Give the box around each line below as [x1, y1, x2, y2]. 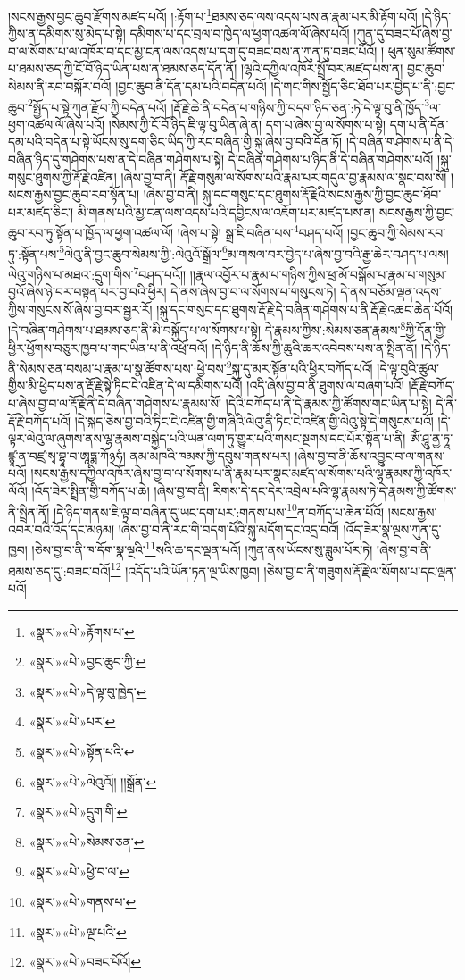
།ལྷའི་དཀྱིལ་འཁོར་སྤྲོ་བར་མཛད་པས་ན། [240, 59, 403, 78]
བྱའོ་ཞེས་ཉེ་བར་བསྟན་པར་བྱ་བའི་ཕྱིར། [8, 282, 167, 301]
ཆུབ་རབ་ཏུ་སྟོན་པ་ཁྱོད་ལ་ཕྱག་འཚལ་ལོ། [8, 223, 174, 242]
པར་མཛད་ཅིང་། [8, 202, 74, 221]
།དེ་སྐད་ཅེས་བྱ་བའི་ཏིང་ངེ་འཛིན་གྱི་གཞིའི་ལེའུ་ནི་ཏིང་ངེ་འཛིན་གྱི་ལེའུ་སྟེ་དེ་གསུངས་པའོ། [74, 411, 434, 430]
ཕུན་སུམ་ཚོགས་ [387, 41, 456, 60]
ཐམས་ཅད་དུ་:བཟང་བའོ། [8, 561, 111, 580]
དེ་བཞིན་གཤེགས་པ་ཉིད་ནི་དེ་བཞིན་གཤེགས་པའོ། [228, 150, 434, 169]
